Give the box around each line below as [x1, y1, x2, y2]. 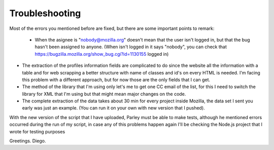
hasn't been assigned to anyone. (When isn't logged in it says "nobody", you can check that [35, 44, 227, 50]
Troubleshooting [9, 8, 81, 19]
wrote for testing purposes [9, 128, 65, 134]
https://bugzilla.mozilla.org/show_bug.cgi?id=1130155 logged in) [35, 51, 169, 57]
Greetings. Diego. [9, 138, 46, 144]
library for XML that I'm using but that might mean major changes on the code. [22, 91, 186, 97]
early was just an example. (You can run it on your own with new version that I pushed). [22, 105, 205, 111]
